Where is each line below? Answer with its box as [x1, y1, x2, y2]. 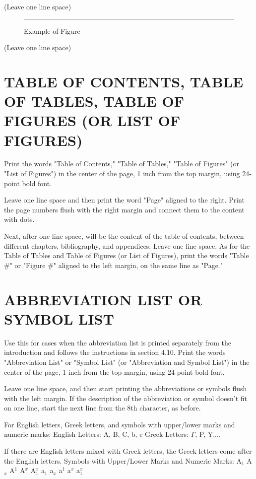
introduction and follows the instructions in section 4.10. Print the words [4, 347, 226, 357]
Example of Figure [24, 25, 80, 36]
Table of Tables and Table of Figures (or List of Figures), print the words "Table [4, 250, 249, 261]
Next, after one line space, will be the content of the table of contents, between [4, 231, 244, 241]
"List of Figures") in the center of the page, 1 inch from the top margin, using [4, 168, 240, 179]
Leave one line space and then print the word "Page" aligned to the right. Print [4, 195, 245, 205]
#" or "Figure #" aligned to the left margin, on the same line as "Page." [4, 260, 223, 270]
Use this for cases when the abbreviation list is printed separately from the [4, 337, 232, 347]
